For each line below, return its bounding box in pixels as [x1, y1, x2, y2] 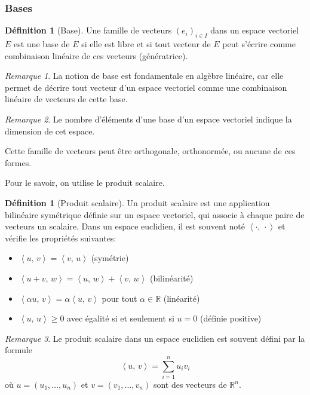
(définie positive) [199, 312, 262, 324]
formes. [5, 156, 32, 169]
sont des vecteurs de [153, 378, 227, 391]
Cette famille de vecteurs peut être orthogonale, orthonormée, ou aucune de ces [5, 145, 296, 157]
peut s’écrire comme [222, 38, 296, 50]
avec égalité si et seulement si [67, 312, 174, 324]
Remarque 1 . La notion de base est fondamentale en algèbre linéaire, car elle [5, 69, 284, 82]
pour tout [102, 292, 137, 304]
